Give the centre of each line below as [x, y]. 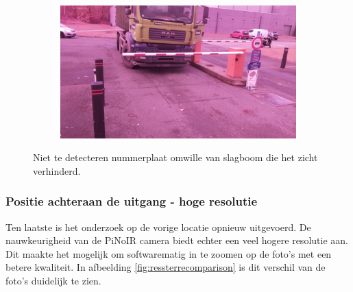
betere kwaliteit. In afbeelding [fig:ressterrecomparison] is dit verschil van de [166, 267]
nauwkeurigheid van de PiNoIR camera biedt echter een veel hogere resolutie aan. [177, 240]
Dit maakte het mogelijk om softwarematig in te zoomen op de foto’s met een [169, 253]
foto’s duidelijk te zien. [53, 280]
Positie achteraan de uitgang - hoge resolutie [132, 201]
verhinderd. [57, 170]
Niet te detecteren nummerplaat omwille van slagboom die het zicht [175, 157]
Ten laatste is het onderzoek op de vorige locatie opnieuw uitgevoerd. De [158, 227]
